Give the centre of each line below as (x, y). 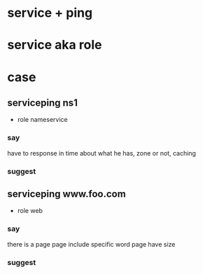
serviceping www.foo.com (66, 194)
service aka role (55, 45)
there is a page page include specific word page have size (91, 244)
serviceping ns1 (43, 103)
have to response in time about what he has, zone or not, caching (101, 153)
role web (30, 211)
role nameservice (42, 120)
